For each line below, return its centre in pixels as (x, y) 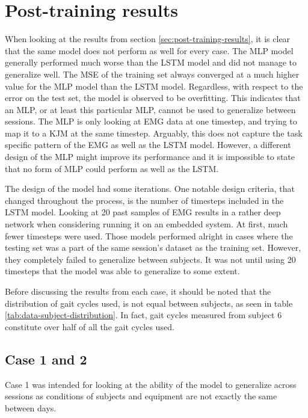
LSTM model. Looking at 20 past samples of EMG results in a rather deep (143, 212)
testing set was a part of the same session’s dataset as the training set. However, (153, 247)
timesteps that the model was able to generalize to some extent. (122, 271)
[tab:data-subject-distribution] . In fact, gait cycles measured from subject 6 (143, 315)
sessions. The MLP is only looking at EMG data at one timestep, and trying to (151, 121)
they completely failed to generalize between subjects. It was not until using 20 (150, 259)
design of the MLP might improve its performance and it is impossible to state (150, 157)
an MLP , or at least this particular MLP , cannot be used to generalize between (150, 109)
